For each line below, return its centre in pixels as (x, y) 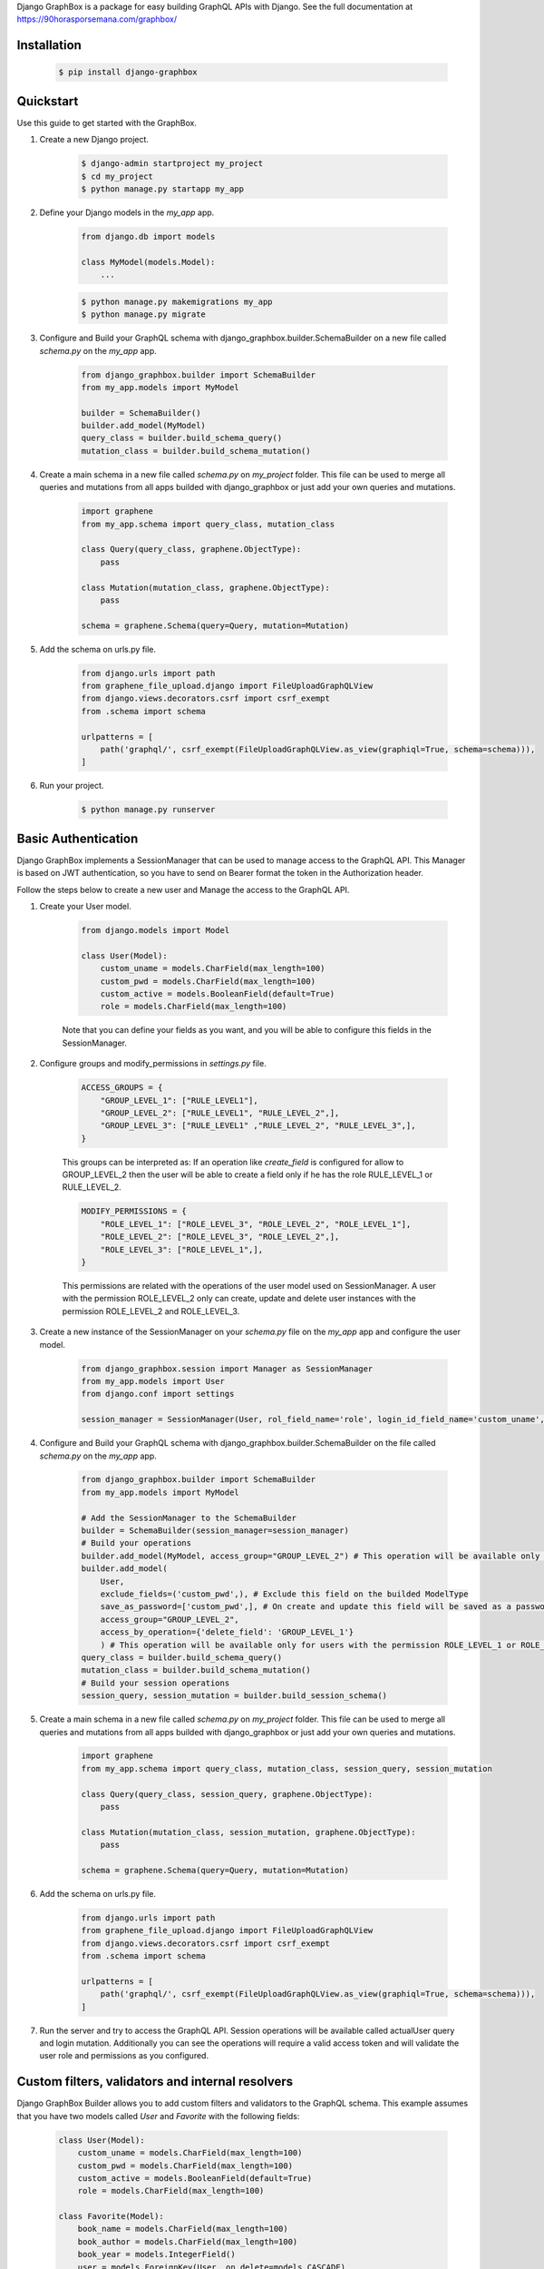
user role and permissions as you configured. (124, 2056)
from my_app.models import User (153, 1381)
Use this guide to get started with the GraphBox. (107, 123)
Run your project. (72, 786)
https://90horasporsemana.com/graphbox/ (97, 19)
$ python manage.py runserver (148, 810)
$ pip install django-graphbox (128, 72)
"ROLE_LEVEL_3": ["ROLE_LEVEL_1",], (181, 1249)
